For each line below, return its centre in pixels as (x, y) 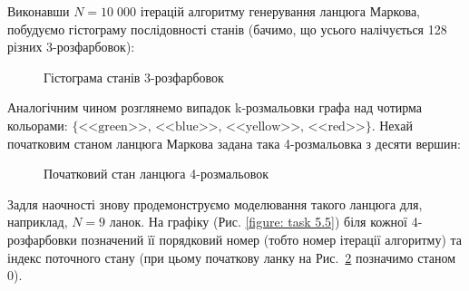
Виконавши (39, 11)
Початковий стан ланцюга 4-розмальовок (156, 174)
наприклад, (38, 222)
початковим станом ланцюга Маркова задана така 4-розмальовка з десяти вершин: (234, 143)
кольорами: (38, 125)
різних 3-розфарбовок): (71, 47)
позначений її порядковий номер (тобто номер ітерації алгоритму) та (272, 239)
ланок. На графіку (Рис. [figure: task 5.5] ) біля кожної (259, 222)
